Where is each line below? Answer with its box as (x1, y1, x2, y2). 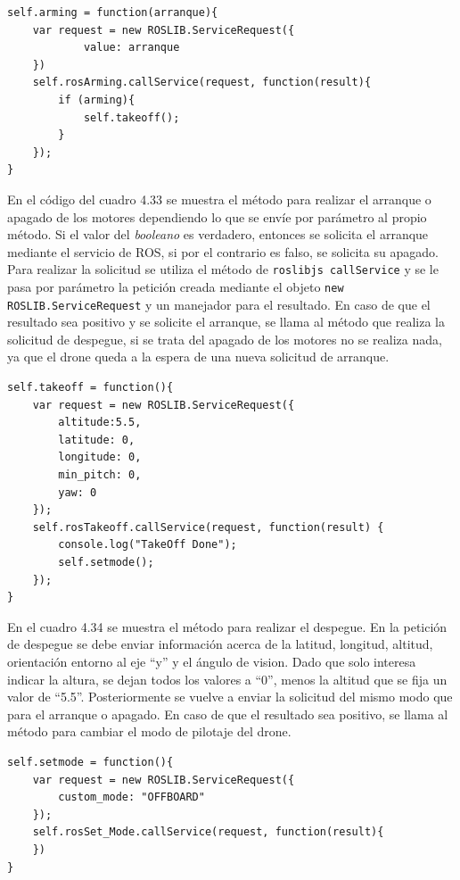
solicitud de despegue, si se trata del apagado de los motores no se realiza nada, (7, 329, 442, 348)
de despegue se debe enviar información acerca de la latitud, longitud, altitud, (7, 635, 433, 653)
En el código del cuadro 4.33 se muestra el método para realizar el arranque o (7, 189, 431, 208)
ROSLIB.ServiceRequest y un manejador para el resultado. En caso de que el (7, 295, 431, 313)
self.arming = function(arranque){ (7, 6, 218, 19)
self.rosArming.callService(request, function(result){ (32, 76, 372, 89)
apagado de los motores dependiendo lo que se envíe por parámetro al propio (7, 207, 427, 226)
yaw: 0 (58, 486, 97, 499)
